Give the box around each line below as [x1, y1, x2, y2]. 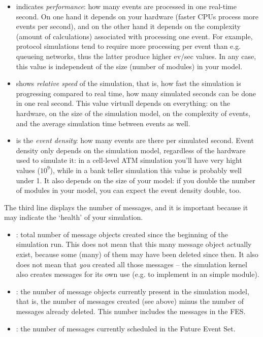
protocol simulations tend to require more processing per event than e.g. [16, 41, 241, 51]
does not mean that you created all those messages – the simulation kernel [16, 259, 247, 269]
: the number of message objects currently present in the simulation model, [16, 286, 249, 296]
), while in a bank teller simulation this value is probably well [50, 164, 242, 175]
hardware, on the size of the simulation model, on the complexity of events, [16, 107, 250, 118]
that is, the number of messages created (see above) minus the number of [16, 296, 244, 306]
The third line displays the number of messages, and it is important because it [4, 202, 248, 212]
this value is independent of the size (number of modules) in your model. [16, 61, 243, 71]
